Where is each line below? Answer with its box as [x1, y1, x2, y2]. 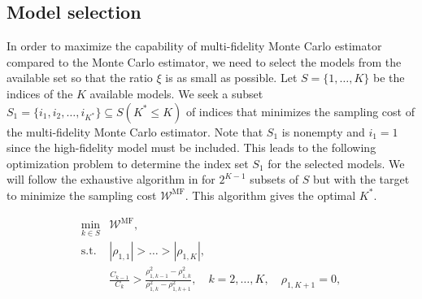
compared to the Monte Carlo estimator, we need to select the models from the [7, 53, 402, 70]
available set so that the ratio [7, 69, 153, 86]
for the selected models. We [268, 154, 405, 171]
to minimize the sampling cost [7, 186, 157, 203]
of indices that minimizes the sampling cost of [185, 102, 415, 119]
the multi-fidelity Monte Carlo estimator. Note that [7, 123, 263, 140]
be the [372, 69, 405, 86]
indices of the [7, 84, 73, 102]
